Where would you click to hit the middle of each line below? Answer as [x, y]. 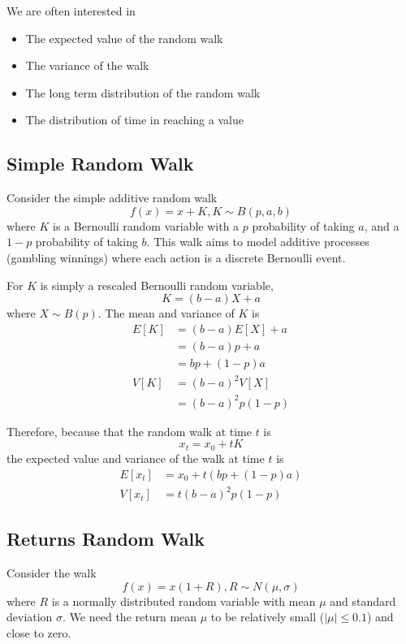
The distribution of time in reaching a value [134, 120]
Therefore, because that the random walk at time [129, 431]
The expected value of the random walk [124, 38]
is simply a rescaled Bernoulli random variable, [157, 285]
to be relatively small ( [268, 617]
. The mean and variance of [166, 313]
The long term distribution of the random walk [143, 92]
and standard [363, 601]
